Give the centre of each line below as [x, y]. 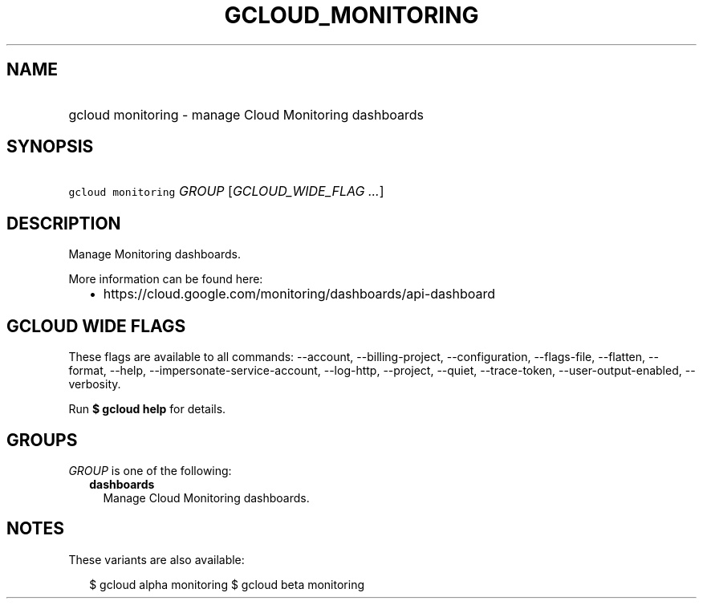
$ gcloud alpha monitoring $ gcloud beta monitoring [227, 584]
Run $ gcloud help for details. [147, 409]
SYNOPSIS [50, 147]
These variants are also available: [156, 559]
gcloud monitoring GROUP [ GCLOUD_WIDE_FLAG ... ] [226, 191]
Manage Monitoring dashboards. [154, 254]
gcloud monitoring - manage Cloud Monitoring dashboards [246, 114]
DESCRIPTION [64, 223]
